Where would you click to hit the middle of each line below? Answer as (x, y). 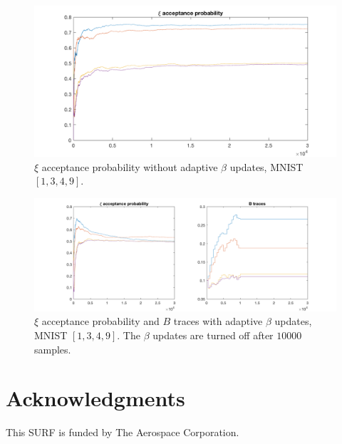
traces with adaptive (218, 321)
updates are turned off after (213, 335)
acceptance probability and (100, 321)
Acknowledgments (95, 398)
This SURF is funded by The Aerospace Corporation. (123, 432)
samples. (53, 349)
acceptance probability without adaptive (130, 166)
